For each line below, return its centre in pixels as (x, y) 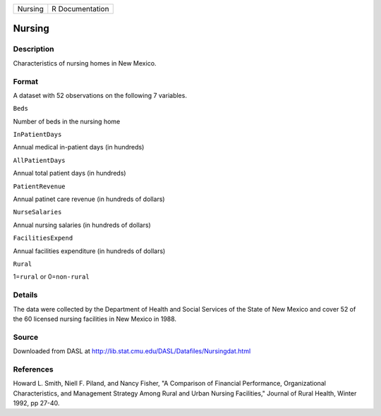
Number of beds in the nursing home (67, 121)
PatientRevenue (40, 186)
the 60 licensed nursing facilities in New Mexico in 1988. (95, 319)
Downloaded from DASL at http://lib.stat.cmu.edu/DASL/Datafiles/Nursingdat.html (132, 351)
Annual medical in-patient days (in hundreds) (79, 147)
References (33, 369)
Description (34, 49)
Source (26, 337)
